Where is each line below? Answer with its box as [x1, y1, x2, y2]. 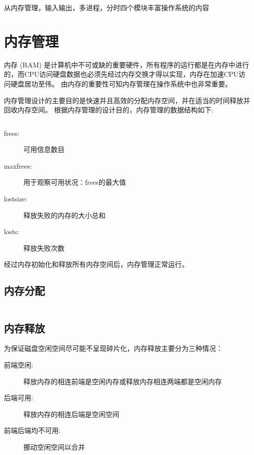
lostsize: [4, 194, 27, 204]
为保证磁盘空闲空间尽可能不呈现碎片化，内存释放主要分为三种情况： [4, 343, 223, 353]
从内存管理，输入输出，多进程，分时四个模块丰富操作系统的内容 [4, 2, 209, 12]
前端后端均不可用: [4, 425, 61, 435]
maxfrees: [4, 160, 32, 171]
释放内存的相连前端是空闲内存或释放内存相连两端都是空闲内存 [23, 376, 222, 386]
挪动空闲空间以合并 [23, 442, 85, 452]
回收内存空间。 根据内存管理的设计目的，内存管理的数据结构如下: [4, 105, 213, 115]
